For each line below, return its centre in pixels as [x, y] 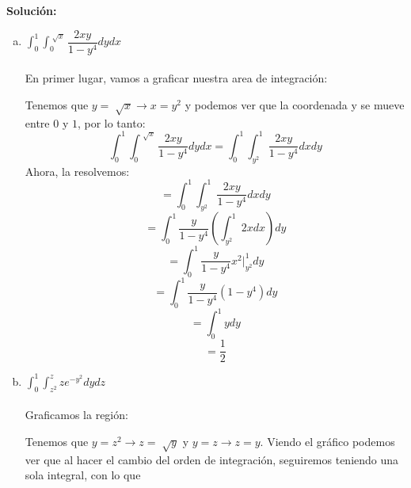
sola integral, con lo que [83, 475]
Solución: [32, 10]
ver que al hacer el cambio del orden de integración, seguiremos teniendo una [212, 459]
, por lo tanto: [111, 122]
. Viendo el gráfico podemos [327, 441]
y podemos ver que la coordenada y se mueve [295, 104]
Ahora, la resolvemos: [77, 171]
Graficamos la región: [76, 415]
